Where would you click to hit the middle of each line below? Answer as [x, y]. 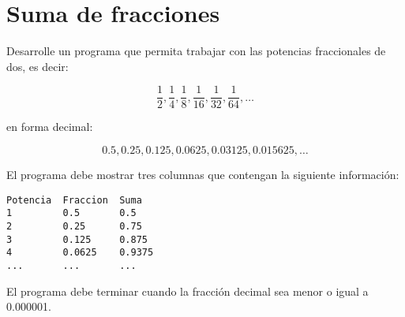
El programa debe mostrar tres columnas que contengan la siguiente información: [203, 174]
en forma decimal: [50, 127]
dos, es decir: [37, 66]
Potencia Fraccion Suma [74, 200]
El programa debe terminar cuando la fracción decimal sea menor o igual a [187, 291]
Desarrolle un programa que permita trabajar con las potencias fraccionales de [196, 51]
